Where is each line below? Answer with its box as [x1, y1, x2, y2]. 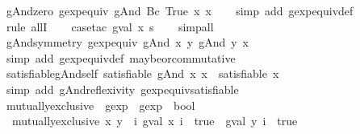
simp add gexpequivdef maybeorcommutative [6, 49, 236, 66]
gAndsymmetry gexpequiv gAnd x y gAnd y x [6, 34, 249, 51]
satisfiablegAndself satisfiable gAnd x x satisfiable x [6, 65, 279, 82]
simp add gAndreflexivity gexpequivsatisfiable [6, 80, 239, 97]
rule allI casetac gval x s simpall [6, 18, 214, 35]
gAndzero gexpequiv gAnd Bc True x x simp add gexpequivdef [6, 2, 354, 18]
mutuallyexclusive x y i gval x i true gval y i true [11, 112, 298, 129]
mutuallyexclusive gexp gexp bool [6, 96, 195, 113]
